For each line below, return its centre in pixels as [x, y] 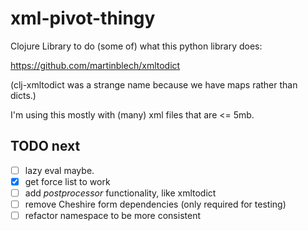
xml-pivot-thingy [83, 18]
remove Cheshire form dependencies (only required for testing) [155, 204]
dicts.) [23, 95]
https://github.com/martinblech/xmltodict [95, 65]
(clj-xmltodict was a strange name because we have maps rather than [154, 84]
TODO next [45, 146]
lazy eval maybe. [59, 170]
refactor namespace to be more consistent [112, 215]
